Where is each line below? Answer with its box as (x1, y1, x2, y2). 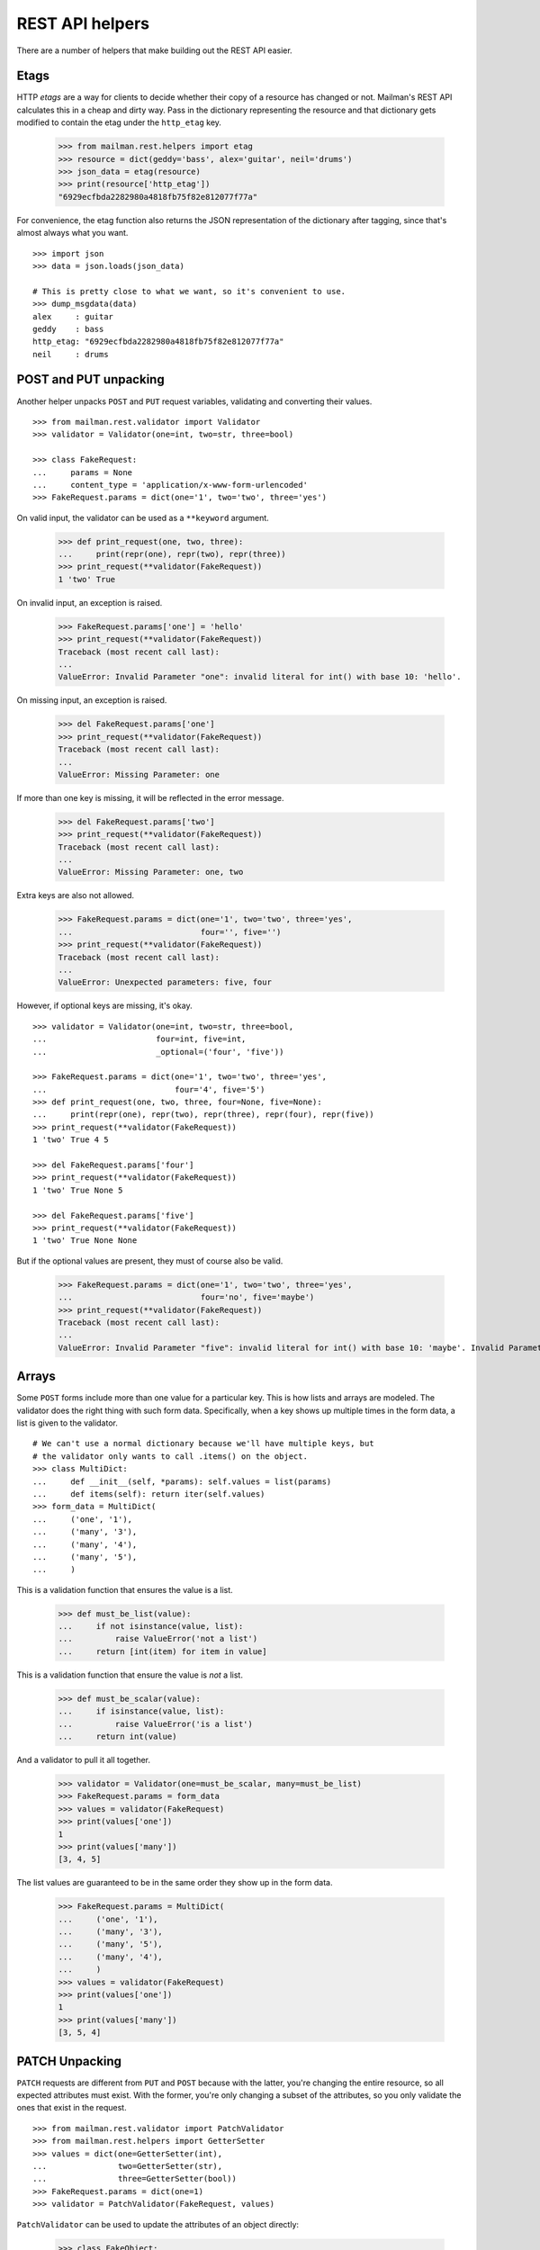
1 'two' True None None (32, 1236, 138, 1246)
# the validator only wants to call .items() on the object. (32, 1451, 308, 1462)
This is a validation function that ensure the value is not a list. (16, 1669, 243, 1680)
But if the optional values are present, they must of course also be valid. (16, 1255, 283, 1266)
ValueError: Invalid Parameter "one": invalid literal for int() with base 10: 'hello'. (58, 671, 463, 682)
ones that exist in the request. (16, 2102, 127, 2113)
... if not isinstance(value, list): (58, 1621, 244, 1632)
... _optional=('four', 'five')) (32, 1047, 284, 1057)
